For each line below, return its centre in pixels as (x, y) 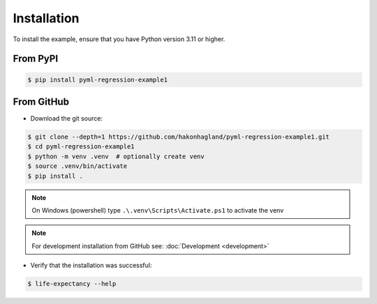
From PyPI (36, 59)
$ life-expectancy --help (72, 284)
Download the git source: (67, 119)
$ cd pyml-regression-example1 (81, 147)
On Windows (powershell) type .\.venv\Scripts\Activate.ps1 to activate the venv (158, 210)
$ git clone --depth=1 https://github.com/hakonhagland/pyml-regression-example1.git (178, 137)
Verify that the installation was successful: (91, 266)
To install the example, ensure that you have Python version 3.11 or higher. (119, 39)
